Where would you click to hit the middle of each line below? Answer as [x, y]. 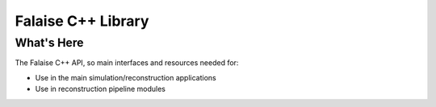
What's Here [49, 43]
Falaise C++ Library [82, 21]
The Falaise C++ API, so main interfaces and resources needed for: [127, 63]
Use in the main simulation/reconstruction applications [126, 77]
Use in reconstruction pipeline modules [100, 89]
